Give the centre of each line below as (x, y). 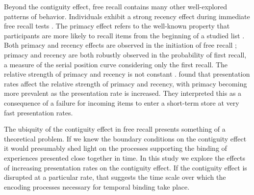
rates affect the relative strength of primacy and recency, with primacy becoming (126, 83)
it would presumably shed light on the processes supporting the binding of (115, 148)
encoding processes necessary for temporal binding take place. (97, 186)
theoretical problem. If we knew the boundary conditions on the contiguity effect (125, 138)
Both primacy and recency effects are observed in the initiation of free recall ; (121, 45)
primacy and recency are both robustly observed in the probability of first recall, (125, 54)
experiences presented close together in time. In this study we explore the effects (125, 157)
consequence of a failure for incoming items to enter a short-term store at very (122, 102)
